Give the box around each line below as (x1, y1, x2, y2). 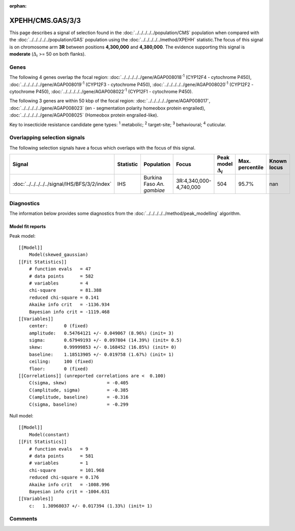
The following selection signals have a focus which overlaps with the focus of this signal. (9, 145, 196, 151)
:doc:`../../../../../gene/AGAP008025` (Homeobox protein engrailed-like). (9, 112, 159, 118)
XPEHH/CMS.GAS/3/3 (9, 16, 81, 25)
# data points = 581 (28, 453, 94, 459)
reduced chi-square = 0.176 (28, 474, 99, 481)
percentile (238, 164, 264, 171)
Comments (9, 515, 38, 522)
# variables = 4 (28, 280, 88, 286)
